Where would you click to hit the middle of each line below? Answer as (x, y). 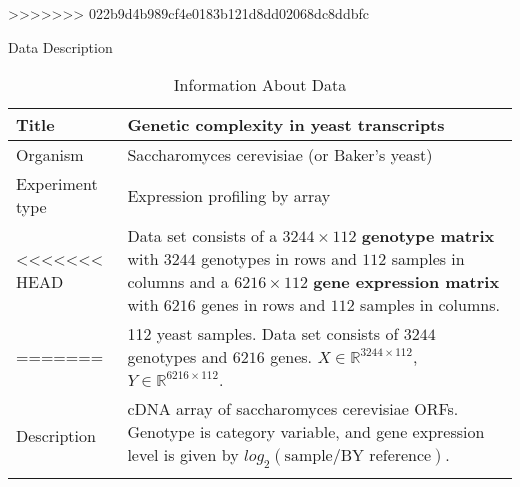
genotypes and (177, 357)
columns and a (178, 282)
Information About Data (260, 85)
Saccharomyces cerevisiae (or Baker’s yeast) (280, 155)
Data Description (60, 46)
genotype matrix (428, 236)
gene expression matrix (406, 282)
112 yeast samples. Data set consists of (263, 334)
